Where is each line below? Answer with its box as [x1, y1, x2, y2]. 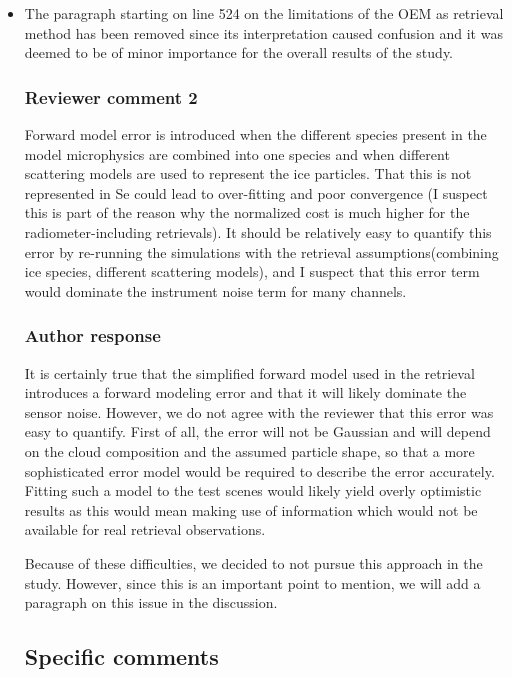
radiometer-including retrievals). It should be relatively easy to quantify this [24, 221, 492, 242]
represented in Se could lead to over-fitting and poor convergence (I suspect [24, 182, 488, 203]
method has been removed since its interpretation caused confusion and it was [24, 22, 503, 43]
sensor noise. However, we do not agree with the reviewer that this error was [24, 401, 494, 422]
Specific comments [24, 641, 219, 672]
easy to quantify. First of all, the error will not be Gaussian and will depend [24, 421, 491, 442]
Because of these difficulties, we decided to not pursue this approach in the [24, 552, 483, 573]
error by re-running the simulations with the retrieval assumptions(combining [24, 241, 499, 262]
